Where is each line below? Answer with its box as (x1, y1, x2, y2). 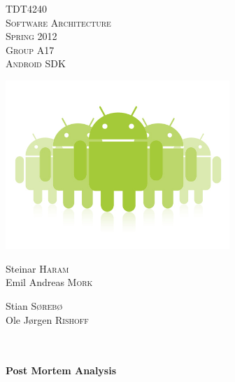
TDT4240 (6, 1, 47, 15)
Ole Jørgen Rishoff (6, 312, 89, 327)
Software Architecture (6, 15, 111, 29)
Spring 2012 (6, 29, 57, 43)
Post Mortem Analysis (6, 363, 117, 378)
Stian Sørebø (6, 299, 63, 313)
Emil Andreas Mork (6, 275, 93, 289)
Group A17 (6, 42, 55, 57)
